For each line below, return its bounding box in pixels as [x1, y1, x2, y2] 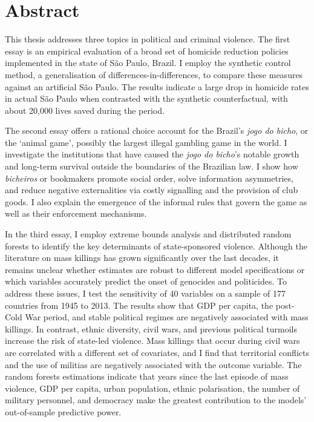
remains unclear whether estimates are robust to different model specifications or [5, 263, 305, 275]
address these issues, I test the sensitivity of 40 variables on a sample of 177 [5, 287, 286, 299]
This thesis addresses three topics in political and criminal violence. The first [5, 33, 290, 45]
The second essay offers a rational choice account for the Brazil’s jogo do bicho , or [5, 124, 309, 137]
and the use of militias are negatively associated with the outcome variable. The [5, 358, 302, 371]
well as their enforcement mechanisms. [5, 207, 147, 220]
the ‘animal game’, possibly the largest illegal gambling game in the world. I [5, 136, 287, 148]
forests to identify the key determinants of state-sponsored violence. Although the [5, 239, 307, 252]
